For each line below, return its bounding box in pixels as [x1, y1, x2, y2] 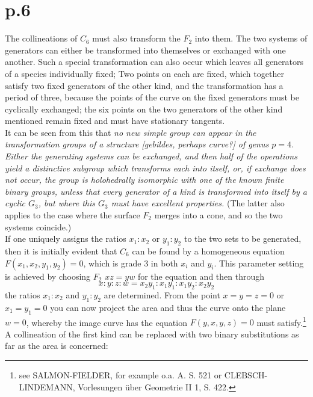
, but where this [38, 197, 96, 209]
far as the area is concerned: [5, 339, 108, 352]
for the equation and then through [137, 269, 265, 282]
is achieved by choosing [5, 269, 91, 282]
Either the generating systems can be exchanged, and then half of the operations [5, 150, 297, 162]
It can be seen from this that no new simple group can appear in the [5, 126, 256, 138]
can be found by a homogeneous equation [132, 245, 285, 257]
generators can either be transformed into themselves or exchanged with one [5, 43, 286, 56]
